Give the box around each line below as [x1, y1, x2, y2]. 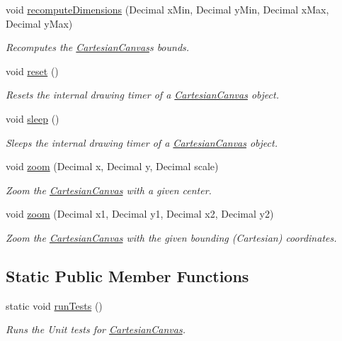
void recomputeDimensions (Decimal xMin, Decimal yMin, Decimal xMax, [6, 2, 329, 16]
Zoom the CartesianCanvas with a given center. [6, 182, 212, 197]
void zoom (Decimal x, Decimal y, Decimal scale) [6, 159, 219, 174]
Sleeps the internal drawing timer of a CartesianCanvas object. [6, 135, 278, 150]
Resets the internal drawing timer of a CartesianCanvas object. [6, 87, 279, 102]
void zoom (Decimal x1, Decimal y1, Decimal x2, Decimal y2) [6, 206, 274, 221]
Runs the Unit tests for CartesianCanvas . [6, 322, 186, 337]
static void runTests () [6, 298, 103, 313]
